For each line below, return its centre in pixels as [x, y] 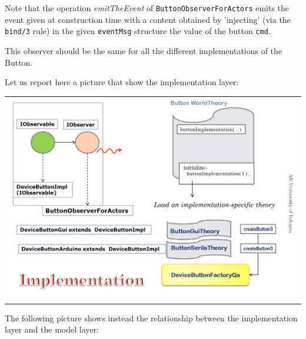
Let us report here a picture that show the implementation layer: [122, 82]
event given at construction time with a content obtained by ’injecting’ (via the [148, 19]
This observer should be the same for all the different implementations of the [144, 50]
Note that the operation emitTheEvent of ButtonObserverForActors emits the [147, 8]
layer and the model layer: [52, 329]
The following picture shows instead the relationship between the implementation [151, 318]
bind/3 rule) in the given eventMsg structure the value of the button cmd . [138, 31]
